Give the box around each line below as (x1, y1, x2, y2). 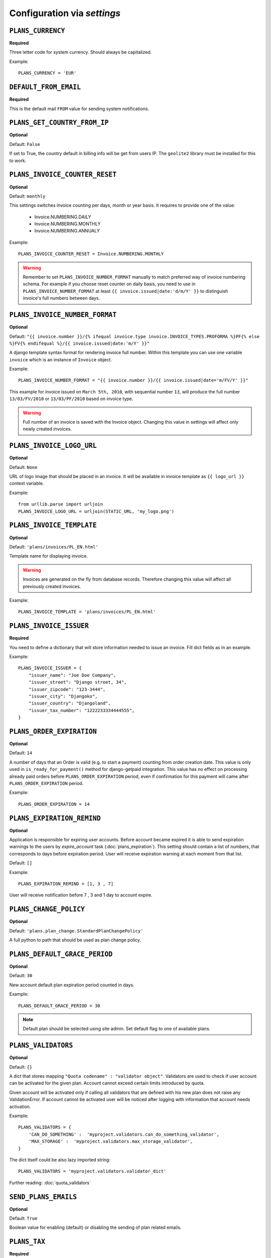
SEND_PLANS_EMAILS (9, 1193, 77, 1201)
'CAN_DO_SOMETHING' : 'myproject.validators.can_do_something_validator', (28, 1131, 219, 1137)
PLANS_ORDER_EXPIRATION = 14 (18, 801, 90, 807)
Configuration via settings (9, 8, 120, 19)
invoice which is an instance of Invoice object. (9, 356, 112, 362)
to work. (9, 158, 27, 164)
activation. (9, 1104, 31, 1110)
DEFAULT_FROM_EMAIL (9, 83, 81, 92)
